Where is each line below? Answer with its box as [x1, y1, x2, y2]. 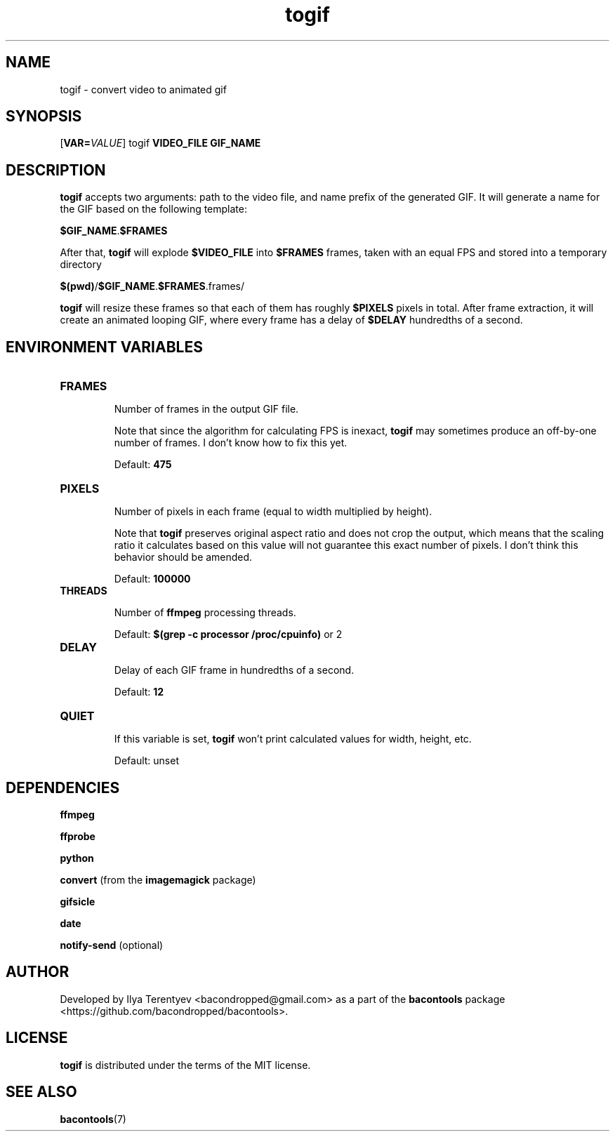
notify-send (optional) [60, 938, 164, 951]
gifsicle [60, 895, 95, 907]
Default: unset [114, 754, 179, 767]
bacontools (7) [60, 1112, 126, 1125]
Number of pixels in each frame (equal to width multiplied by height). [114, 505, 432, 518]
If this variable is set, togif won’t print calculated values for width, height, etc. [114, 733, 472, 745]
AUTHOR [6, 963, 70, 981]
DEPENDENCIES [6, 778, 120, 797]
